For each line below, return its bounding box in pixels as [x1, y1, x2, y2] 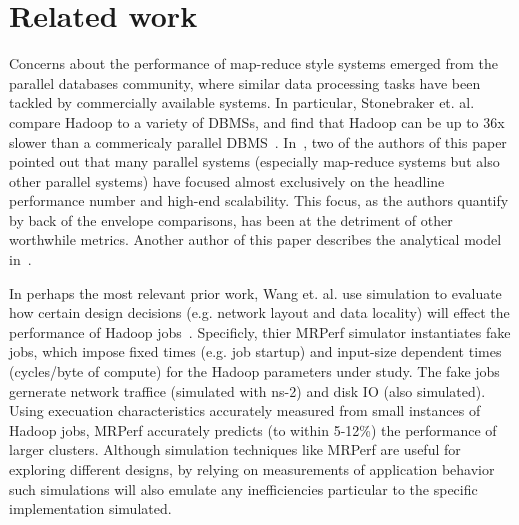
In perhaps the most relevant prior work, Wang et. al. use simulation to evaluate [9, 282, 502, 303]
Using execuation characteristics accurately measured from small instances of [9, 400, 481, 421]
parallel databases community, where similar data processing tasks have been [9, 72, 481, 93]
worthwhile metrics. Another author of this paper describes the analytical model [9, 229, 502, 250]
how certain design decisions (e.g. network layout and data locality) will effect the [9, 302, 510, 323]
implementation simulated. [9, 498, 172, 519]
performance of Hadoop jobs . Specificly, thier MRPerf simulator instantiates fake [9, 321, 511, 342]
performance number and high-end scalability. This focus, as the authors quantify [9, 190, 509, 211]
